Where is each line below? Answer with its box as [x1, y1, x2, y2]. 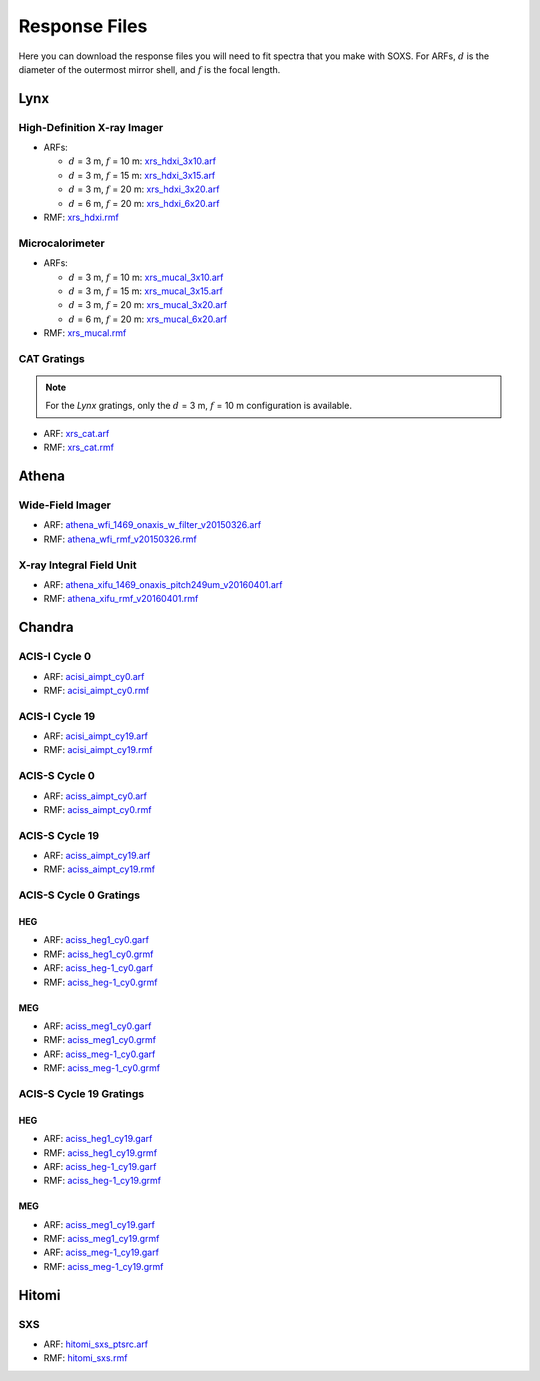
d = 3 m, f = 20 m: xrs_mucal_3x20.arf [68, 299, 228, 311]
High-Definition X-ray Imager [18, 120, 164, 134]
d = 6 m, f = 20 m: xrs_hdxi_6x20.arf [68, 197, 220, 209]
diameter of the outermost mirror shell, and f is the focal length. [18, 63, 281, 75]
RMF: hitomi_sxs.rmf [43, 1352, 128, 1364]
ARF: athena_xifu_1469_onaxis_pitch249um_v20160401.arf [43, 578, 283, 590]
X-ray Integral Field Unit [18, 558, 137, 572]
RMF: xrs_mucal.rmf [43, 327, 127, 339]
